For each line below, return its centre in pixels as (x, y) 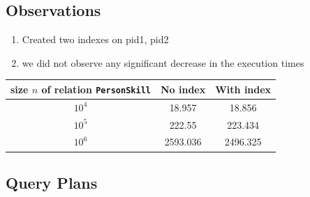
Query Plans (52, 182)
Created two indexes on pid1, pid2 (95, 39)
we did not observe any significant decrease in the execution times (163, 62)
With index (243, 89)
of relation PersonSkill (96, 89)
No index (183, 89)
